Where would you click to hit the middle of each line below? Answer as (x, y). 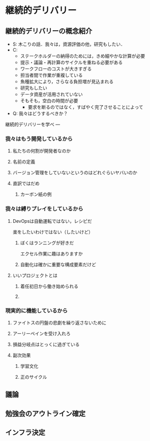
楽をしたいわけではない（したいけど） (53, 232)
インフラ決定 (25, 433)
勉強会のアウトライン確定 (45, 414)
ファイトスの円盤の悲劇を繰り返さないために (59, 322)
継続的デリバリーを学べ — (33, 124)
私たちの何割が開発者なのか (42, 151)
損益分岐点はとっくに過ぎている (46, 344)
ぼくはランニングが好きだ (47, 243)
